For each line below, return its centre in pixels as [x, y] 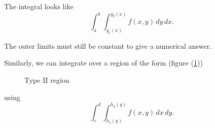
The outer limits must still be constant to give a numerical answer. [108, 45]
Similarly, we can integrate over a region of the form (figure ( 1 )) [103, 63]
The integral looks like [39, 6]
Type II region [47, 79]
